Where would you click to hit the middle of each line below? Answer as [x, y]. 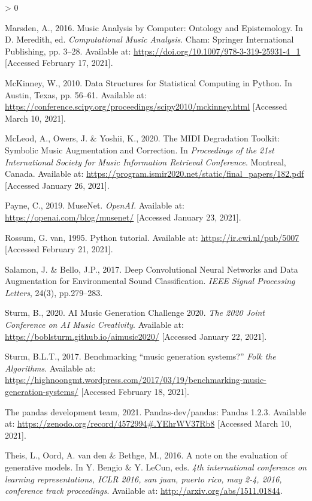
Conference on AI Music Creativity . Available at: [94, 325]
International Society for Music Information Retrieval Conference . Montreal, [146, 162]
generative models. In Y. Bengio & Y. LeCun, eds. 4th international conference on [156, 467]
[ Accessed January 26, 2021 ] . [57, 185]
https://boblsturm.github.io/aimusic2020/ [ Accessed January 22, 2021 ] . [136, 336]
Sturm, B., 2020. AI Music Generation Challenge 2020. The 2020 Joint [135, 313]
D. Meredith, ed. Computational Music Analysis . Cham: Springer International [149, 39]
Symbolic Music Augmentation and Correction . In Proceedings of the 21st [140, 150]
